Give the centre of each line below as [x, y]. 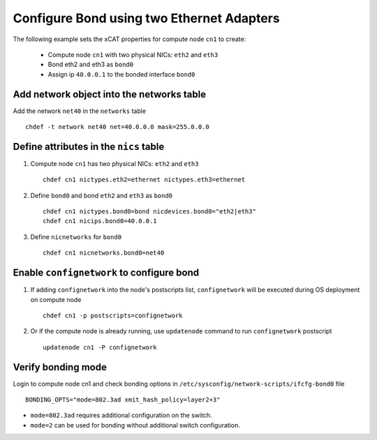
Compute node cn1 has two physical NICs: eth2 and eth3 [114, 163]
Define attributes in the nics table [89, 146]
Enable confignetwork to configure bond [106, 273]
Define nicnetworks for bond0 [76, 236]
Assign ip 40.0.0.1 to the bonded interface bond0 [121, 74]
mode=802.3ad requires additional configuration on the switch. [121, 416]
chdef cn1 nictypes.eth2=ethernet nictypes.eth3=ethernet [144, 180]
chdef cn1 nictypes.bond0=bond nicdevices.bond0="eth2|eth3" [149, 212]
